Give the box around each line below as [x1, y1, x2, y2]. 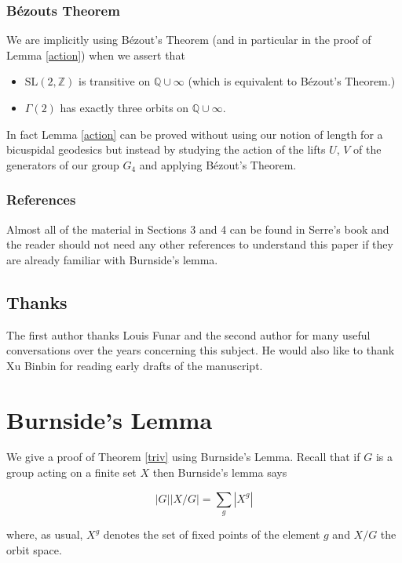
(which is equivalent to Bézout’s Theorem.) [188, 73, 396, 89]
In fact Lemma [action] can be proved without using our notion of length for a [6, 125, 383, 142]
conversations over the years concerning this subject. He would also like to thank [6, 342, 395, 358]
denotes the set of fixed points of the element [103, 526, 320, 543]
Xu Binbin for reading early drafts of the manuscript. [6, 357, 263, 373]
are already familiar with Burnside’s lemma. [6, 251, 218, 267]
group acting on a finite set [6, 464, 137, 481]
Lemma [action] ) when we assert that [6, 46, 185, 63]
